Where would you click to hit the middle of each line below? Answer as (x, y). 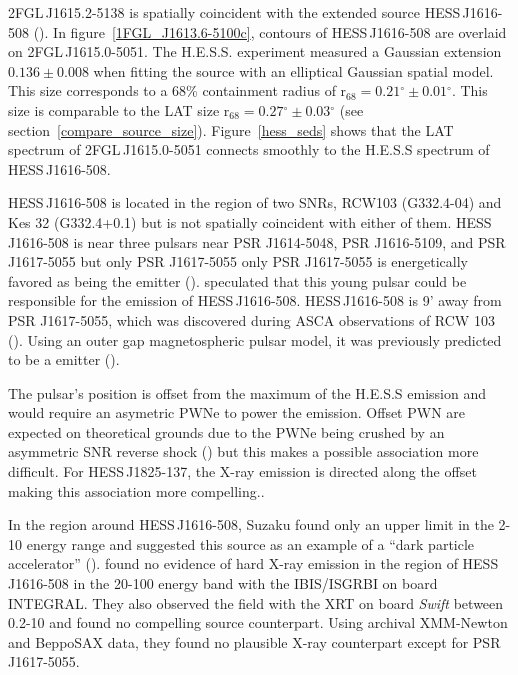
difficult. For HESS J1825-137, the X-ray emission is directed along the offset (242, 471)
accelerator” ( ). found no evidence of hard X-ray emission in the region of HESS (253, 563)
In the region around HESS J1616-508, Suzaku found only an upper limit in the (251, 524)
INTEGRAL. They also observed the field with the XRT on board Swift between (256, 602)
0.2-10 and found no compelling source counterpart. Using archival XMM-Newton (258, 622)
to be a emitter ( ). (64, 359)
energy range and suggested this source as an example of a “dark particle (250, 543)
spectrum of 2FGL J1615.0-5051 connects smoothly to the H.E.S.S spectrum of (249, 149)
